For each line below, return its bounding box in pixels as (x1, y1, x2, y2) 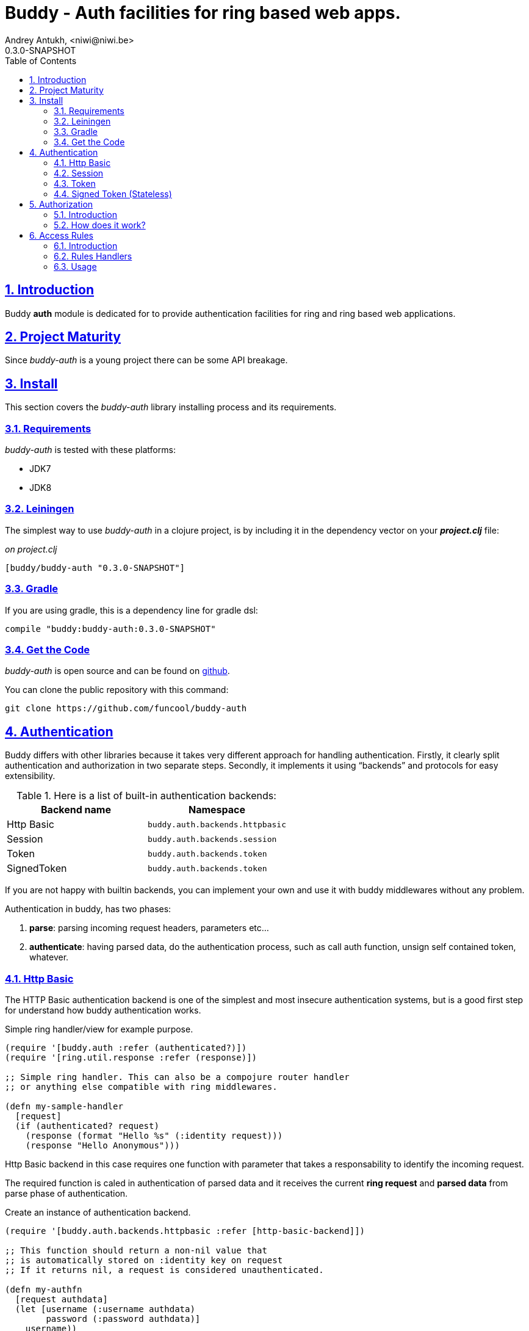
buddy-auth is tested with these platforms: (5, 444, 176, 455)
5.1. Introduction (54, 209, 117, 220)
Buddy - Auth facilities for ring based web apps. (5, 2, 401, 23)
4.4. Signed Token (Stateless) (54, 188, 172, 199)
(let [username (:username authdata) (15, 1304, 195, 1314)
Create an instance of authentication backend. (5, 1206, 191, 1217)
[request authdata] (15, 1294, 108, 1304)
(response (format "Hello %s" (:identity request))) (25, 1130, 283, 1141)
